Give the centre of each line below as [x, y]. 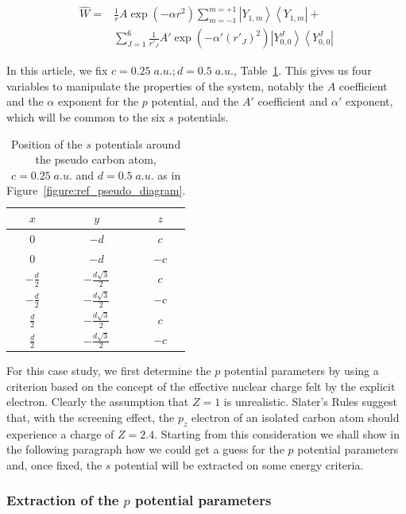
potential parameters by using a [302, 370]
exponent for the [98, 101]
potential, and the [195, 101]
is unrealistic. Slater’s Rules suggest [310, 402]
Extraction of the [63, 500]
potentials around [138, 143]
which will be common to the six [86, 117]
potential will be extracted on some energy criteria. [239, 464]
